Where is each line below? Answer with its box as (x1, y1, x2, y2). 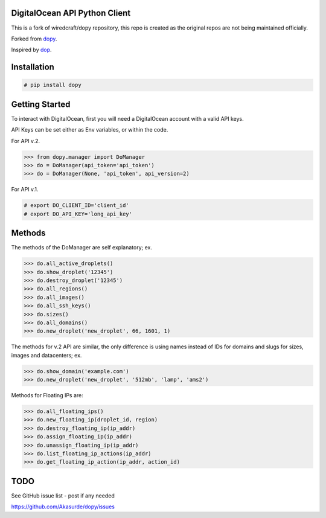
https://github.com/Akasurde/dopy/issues (11, 503, 115, 510)
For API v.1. (11, 186, 39, 193)
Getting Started (11, 99, 71, 109)
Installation (11, 62, 54, 72)
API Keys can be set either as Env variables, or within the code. (11, 126, 168, 133)
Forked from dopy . (11, 35, 57, 42)
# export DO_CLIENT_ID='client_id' (24, 202, 129, 209)
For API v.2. (11, 137, 40, 144)
